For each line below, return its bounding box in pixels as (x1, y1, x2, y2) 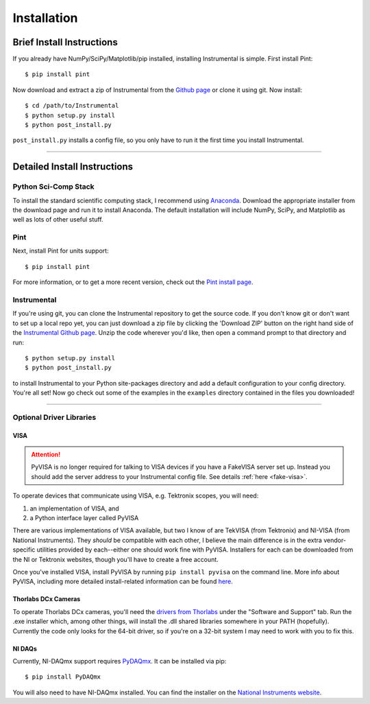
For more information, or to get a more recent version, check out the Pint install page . (12, 278, 254, 286)
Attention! (31, 450, 61, 459)
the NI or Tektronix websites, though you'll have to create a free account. (12, 555, 219, 563)
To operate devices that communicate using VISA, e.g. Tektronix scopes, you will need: (12, 491, 259, 500)
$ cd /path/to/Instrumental (25, 102, 119, 110)
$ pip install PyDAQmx (25, 673, 101, 681)
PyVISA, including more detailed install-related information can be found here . (12, 577, 233, 586)
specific (12, 545, 36, 554)
